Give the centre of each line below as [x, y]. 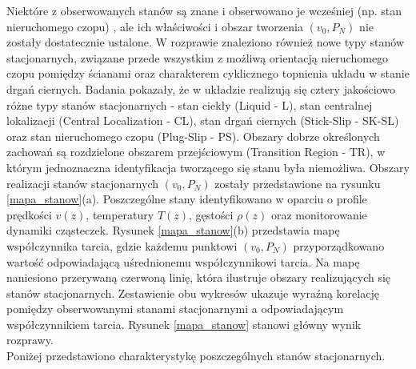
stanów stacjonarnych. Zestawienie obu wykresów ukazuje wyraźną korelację [193, 293]
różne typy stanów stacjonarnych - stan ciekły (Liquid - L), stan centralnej [190, 104]
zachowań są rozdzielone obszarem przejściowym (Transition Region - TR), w [196, 152]
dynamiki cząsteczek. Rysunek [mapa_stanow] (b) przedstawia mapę [173, 230]
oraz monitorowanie [319, 214]
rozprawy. [30, 340]
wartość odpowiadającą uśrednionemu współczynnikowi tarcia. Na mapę [183, 261]
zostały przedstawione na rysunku [298, 183]
